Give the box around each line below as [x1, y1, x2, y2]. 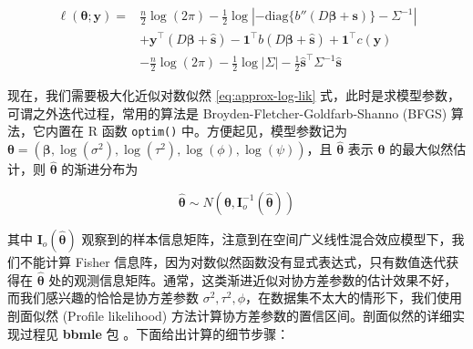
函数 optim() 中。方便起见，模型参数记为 [101, 121, 348, 140]
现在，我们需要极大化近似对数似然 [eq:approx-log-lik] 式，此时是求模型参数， [7, 86, 461, 105]
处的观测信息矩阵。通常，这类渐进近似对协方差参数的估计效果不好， [48, 270, 458, 289]
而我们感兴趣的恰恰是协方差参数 [7, 288, 199, 307]
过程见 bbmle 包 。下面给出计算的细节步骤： [19, 323, 290, 343]
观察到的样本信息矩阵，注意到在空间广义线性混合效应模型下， [81, 230, 452, 249]
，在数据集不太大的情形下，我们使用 [245, 288, 462, 307]
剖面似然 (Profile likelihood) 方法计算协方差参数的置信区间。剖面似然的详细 [7, 306, 452, 325]
